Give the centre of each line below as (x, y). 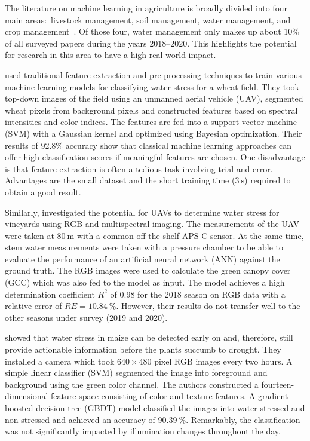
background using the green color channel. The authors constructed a (132, 384)
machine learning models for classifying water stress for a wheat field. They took (152, 86)
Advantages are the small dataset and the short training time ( (120, 180)
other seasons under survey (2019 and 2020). (86, 317)
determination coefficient (50, 294)
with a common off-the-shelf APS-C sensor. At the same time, (190, 235)
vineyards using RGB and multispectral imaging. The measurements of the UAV (152, 224)
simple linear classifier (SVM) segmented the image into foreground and (136, 373)
